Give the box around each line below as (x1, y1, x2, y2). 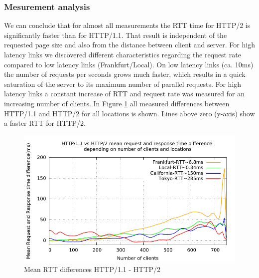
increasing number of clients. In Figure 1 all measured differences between (4, 98, 230, 108)
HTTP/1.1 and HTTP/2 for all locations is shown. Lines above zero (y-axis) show (4, 108, 255, 118)
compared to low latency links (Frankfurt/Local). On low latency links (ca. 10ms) (4, 59, 254, 69)
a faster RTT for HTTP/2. (4, 118, 86, 128)
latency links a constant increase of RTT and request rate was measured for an (4, 88, 245, 99)
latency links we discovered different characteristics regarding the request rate (4, 49, 241, 59)
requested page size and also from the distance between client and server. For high (4, 39, 255, 50)
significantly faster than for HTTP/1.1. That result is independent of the (4, 29, 227, 40)
